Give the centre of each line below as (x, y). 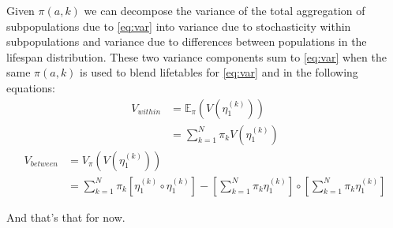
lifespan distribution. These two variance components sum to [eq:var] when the (196, 56)
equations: (31, 87)
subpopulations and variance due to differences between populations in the (187, 41)
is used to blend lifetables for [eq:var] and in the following (219, 72)
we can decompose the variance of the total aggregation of (225, 10)
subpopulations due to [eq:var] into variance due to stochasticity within (179, 26)
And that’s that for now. (66, 217)
